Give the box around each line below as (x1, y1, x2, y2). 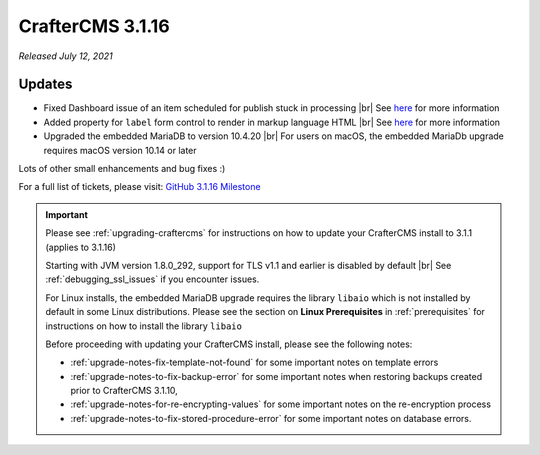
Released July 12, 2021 (18, 50, 114, 62)
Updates (18, 76, 73, 93)
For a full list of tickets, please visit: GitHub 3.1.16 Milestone (18, 181, 261, 193)
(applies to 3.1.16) (45, 241, 117, 253)
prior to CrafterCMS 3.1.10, (70, 385, 179, 397)
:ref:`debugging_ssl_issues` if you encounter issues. (45, 273, 260, 285)
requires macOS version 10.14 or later (43, 144, 197, 156)
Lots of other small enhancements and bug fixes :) (18, 163, 226, 175)
